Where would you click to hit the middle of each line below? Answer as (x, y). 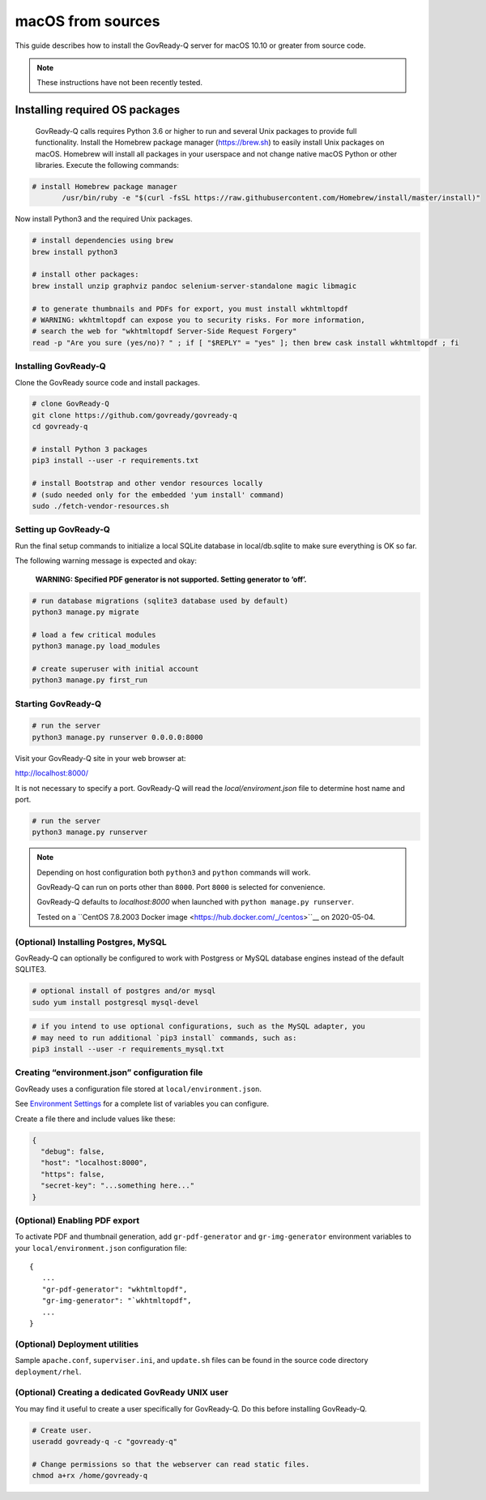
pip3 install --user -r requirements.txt (115, 461)
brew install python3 (75, 252)
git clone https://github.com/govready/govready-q (135, 415)
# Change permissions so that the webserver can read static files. (171, 1464)
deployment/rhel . (48, 1372)
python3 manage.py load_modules (96, 646)
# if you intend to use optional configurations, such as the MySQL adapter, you (199, 1027)
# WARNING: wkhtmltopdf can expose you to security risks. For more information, (199, 320)
